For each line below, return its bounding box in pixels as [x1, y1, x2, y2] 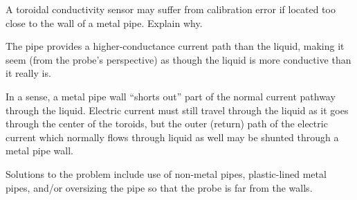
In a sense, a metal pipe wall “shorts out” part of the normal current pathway [6, 89, 336, 103]
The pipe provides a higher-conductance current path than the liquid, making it [6, 39, 345, 53]
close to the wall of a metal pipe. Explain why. [6, 15, 203, 30]
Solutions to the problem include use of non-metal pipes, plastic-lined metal [6, 166, 327, 181]
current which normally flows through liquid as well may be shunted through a [6, 129, 339, 144]
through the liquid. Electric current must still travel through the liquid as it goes [6, 102, 349, 117]
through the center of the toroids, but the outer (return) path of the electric [6, 116, 328, 131]
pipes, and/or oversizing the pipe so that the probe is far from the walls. [6, 180, 313, 194]
